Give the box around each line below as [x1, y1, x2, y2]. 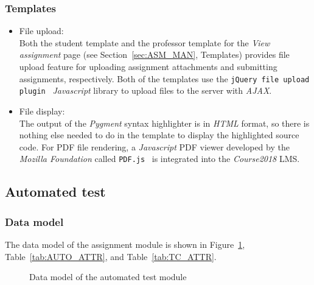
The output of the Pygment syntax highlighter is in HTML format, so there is [19, 116, 310, 129]
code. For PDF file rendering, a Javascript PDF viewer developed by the [19, 140, 290, 153]
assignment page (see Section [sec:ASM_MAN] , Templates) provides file [19, 48, 290, 61]
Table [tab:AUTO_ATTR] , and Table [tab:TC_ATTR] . [5, 250, 217, 262]
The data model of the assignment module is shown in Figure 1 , [5, 237, 245, 250]
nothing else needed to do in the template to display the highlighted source [19, 128, 299, 141]
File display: [19, 104, 65, 117]
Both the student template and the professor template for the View [19, 36, 270, 49]
